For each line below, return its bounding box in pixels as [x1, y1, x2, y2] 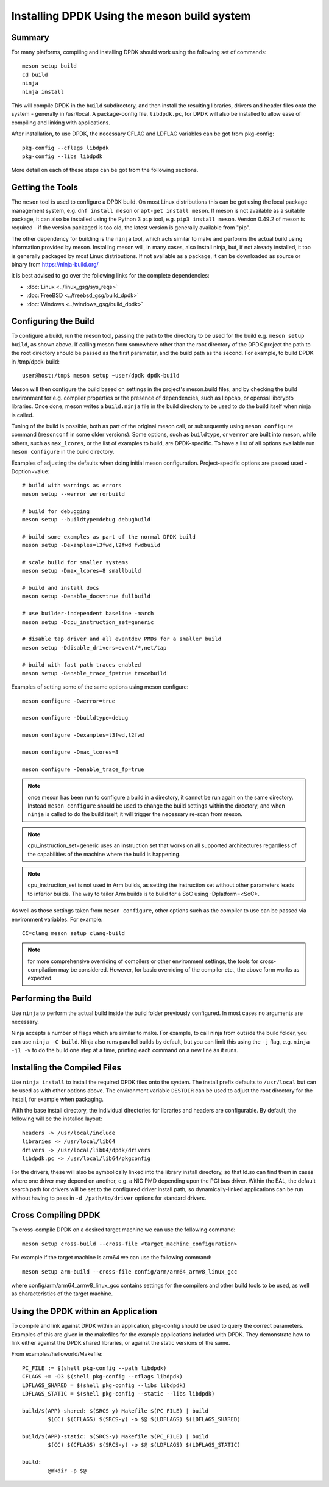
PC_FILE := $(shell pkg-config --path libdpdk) [22, 1364, 167, 1372]
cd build [22, 71, 48, 78]
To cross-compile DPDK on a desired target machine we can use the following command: [11, 1226, 236, 1233]
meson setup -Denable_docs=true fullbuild [22, 593, 151, 600]
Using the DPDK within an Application [11, 1306, 158, 1317]
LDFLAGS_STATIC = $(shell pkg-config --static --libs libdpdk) [22, 1391, 215, 1397]
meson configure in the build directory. [11, 448, 115, 456]
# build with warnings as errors [22, 482, 122, 489]
